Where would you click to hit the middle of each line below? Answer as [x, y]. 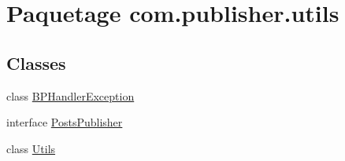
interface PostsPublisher [65, 122]
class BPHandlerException [70, 95]
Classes [36, 62]
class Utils [31, 148]
